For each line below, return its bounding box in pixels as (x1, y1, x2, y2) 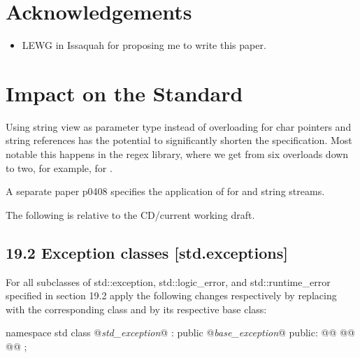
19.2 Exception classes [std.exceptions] (6, 241, 288, 263)
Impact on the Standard (6, 78, 243, 107)
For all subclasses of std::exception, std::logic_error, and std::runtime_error (6, 274, 331, 289)
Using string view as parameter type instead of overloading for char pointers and (6, 119, 352, 134)
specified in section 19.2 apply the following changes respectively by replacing (6, 288, 337, 303)
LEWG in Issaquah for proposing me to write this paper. (22, 38, 266, 52)
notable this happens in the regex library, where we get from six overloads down (6, 147, 349, 162)
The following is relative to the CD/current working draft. (6, 207, 255, 222)
